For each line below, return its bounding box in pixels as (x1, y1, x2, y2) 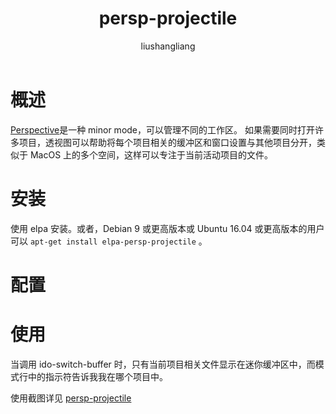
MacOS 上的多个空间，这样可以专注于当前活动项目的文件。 (29, 148, 274, 161)
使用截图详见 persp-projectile (10, 392, 132, 404)
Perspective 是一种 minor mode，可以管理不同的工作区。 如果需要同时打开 (10, 123, 315, 136)
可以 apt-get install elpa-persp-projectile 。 (10, 235, 208, 247)
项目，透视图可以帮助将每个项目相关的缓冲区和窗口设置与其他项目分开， (18, 136, 317, 148)
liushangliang (140, 40, 196, 52)
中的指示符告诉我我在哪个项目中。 (27, 370, 168, 382)
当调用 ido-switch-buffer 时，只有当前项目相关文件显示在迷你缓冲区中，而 (10, 358, 316, 370)
